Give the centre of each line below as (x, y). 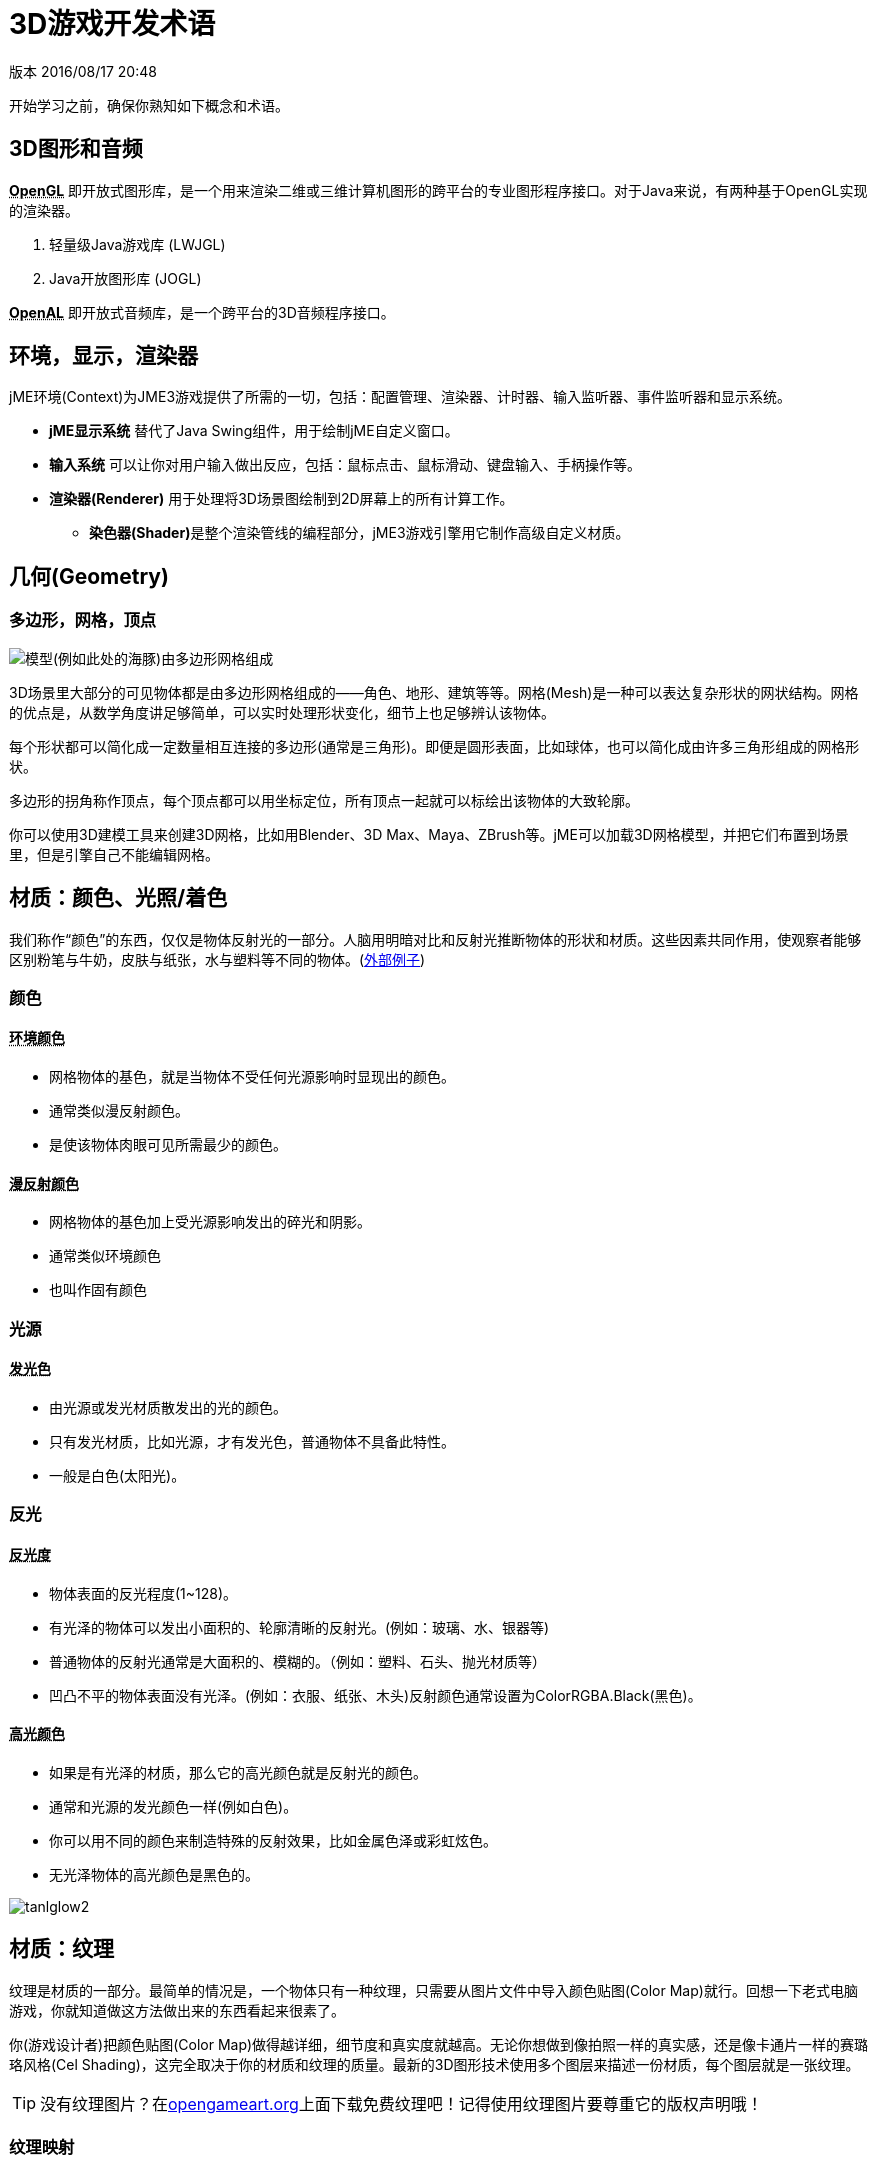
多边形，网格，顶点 (83, 620)
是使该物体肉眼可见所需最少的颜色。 (168, 1145)
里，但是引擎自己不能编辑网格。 (114, 854)
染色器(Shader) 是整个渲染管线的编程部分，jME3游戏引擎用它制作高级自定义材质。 (359, 533)
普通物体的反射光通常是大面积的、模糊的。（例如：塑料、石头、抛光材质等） (297, 1661)
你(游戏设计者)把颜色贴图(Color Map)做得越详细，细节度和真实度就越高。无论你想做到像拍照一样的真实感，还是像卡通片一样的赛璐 (439, 2044)
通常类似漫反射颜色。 (119, 1111)
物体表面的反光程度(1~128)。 (143, 1593)
